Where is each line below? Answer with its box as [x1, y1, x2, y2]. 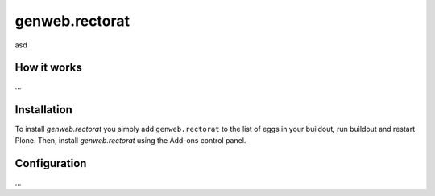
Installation [14, 103, 72, 116]
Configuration [14, 157, 87, 170]
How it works [14, 61, 82, 75]
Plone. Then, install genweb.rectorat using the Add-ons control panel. [14, 135, 246, 145]
